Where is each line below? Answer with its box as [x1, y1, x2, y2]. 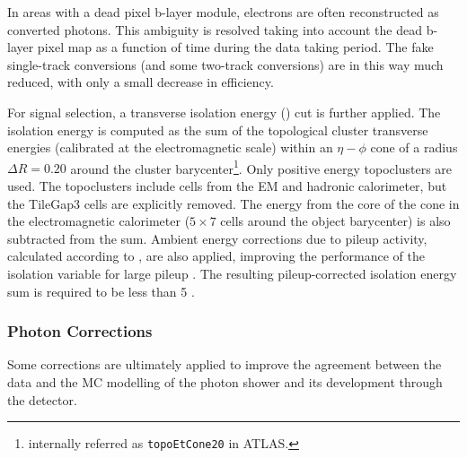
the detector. [7, 390, 77, 409]
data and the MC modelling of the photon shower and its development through [7, 372, 443, 391]
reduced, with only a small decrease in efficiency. [7, 73, 274, 91]
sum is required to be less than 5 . [7, 281, 195, 300]
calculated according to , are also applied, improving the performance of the [7, 246, 426, 265]
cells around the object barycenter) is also [220, 212, 451, 230]
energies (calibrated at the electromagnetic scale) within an [7, 138, 333, 157]
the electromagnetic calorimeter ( [7, 212, 190, 230]
